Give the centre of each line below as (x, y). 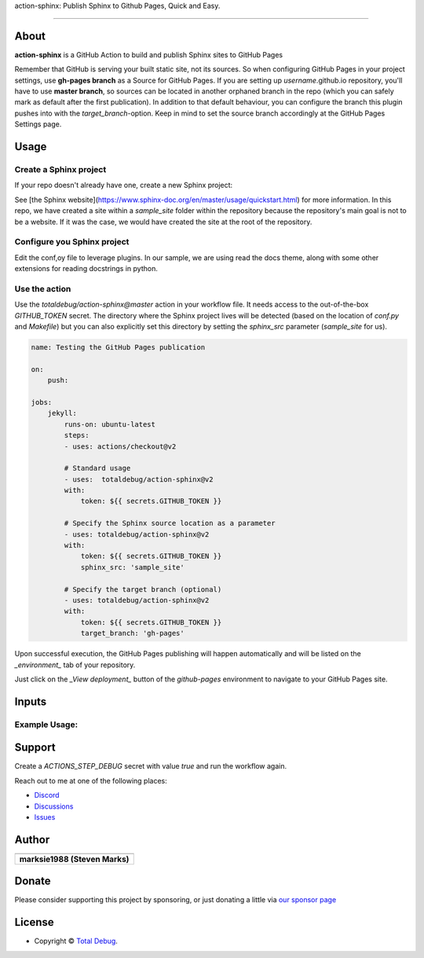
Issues (45, 817)
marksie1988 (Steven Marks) (74, 859)
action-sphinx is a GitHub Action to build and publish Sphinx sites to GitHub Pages (148, 54)
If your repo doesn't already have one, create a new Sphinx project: (124, 185)
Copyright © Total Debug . (76, 941)
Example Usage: (46, 725)
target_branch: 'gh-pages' (132, 633)
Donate (33, 881)
